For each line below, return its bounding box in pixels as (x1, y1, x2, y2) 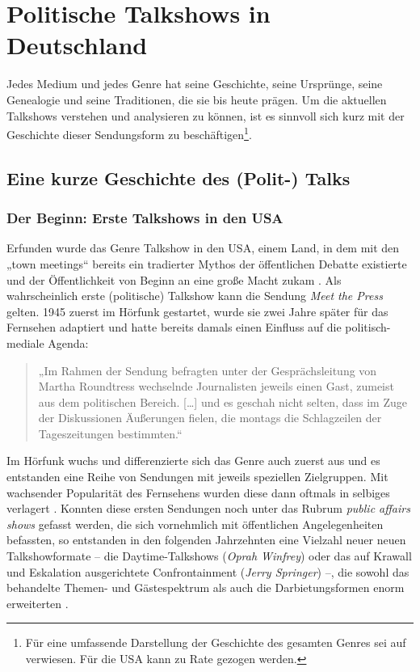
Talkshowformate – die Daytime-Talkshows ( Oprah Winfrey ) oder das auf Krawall (6, 547, 412, 564)
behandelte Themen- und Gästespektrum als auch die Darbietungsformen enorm (6, 579, 405, 596)
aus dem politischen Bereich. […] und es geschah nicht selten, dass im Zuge (38, 393, 407, 410)
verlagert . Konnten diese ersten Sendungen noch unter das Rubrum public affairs (6, 500, 410, 517)
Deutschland (6, 28, 148, 61)
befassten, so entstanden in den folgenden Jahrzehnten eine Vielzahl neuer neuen (6, 531, 406, 548)
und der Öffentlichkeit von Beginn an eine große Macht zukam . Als (6, 271, 342, 288)
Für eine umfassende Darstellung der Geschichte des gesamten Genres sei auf (25, 634, 406, 651)
